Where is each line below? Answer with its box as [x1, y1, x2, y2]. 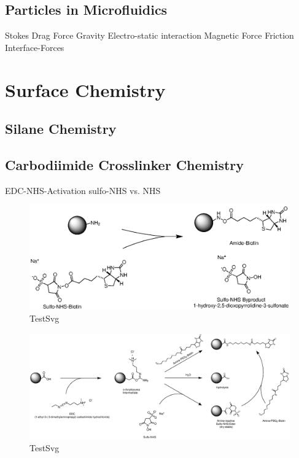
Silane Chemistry [5, 119, 117, 138]
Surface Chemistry [5, 77, 166, 102]
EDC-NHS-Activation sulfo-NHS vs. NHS [5, 184, 161, 196]
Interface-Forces [5, 41, 64, 53]
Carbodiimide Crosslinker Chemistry [5, 155, 244, 174]
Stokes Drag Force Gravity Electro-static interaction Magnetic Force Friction [5, 29, 294, 42]
